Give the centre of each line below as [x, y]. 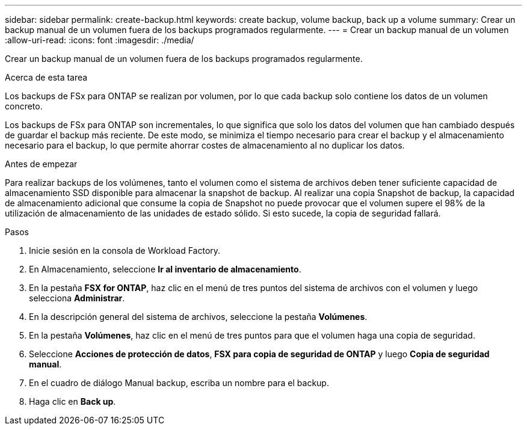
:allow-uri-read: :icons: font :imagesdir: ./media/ [100, 40]
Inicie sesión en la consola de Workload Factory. [125, 250]
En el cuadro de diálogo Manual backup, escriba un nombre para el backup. [179, 383]
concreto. [24, 106]
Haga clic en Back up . [72, 401]
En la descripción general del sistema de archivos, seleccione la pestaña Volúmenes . [198, 317]
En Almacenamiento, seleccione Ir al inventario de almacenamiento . [165, 269]
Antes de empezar [41, 164]
